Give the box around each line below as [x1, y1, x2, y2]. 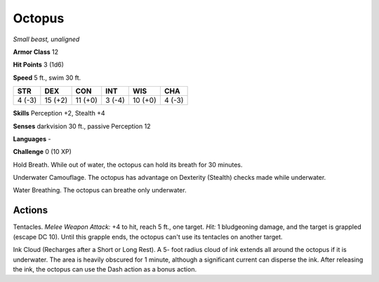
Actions [13, 204, 48, 216]
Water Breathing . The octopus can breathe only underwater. [13, 186, 187, 195]
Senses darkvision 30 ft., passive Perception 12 [13, 122, 151, 130]
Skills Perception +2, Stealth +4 [13, 109, 105, 118]
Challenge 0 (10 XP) [13, 148, 72, 156]
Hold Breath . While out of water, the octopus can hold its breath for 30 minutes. [13, 160, 243, 169]
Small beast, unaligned [13, 35, 80, 43]
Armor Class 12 [13, 48, 59, 56]
